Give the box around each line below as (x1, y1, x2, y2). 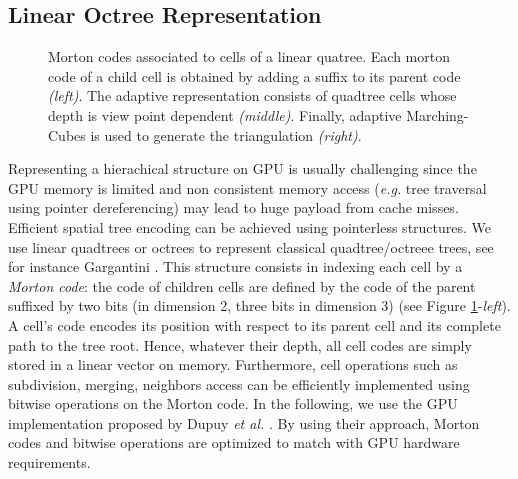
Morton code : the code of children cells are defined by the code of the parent (8, 275, 476, 296)
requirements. (8, 452, 91, 473)
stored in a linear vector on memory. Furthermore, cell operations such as (8, 354, 458, 375)
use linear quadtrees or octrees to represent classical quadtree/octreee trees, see (8, 236, 494, 257)
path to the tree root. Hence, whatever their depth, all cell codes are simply (8, 334, 472, 355)
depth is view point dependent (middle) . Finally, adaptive (48, 104, 402, 125)
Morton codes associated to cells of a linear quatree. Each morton (48, 46, 450, 67)
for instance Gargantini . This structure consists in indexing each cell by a (8, 256, 463, 277)
